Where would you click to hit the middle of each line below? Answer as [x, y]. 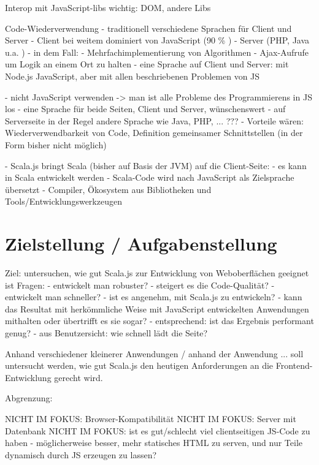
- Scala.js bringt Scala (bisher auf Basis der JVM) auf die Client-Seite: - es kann [156, 165]
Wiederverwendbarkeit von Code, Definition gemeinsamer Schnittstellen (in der [154, 133]
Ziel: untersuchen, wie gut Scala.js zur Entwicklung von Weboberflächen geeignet [157, 273]
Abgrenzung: [29, 398]
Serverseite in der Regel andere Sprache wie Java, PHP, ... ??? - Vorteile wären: [154, 120]
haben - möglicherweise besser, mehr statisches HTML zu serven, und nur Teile [154, 443]
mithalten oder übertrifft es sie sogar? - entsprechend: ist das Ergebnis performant [159, 321]
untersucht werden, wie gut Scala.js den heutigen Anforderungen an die [139, 365]
